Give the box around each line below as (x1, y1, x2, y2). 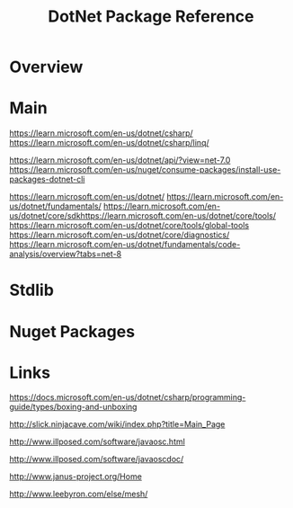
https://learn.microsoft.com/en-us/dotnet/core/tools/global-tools (9, 220, 250, 231)
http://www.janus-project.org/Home (9, 471, 142, 482)
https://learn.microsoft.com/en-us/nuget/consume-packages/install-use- (9, 165, 281, 175)
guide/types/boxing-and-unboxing (9, 402, 138, 413)
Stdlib (9, 281, 54, 300)
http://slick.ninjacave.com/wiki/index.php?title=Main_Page (9, 419, 226, 430)
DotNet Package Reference (48, 6, 254, 27)
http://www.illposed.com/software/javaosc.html (9, 436, 186, 447)
